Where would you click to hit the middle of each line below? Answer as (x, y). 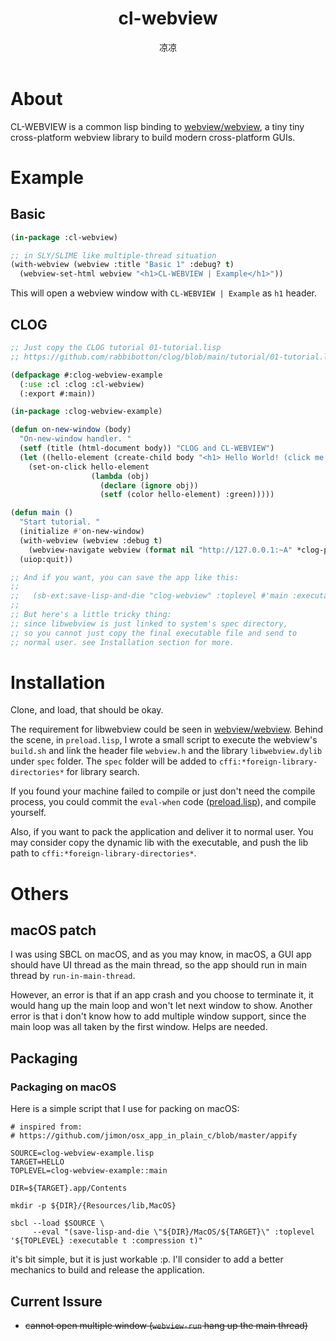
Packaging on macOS (63, 1087)
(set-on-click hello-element (89, 467)
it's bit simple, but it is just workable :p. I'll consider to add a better (147, 1259)
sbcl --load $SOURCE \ (57, 1223)
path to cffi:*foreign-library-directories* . (103, 853)
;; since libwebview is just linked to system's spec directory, (149, 623)
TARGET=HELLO (37, 1162)
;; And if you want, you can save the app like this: (125, 577)
